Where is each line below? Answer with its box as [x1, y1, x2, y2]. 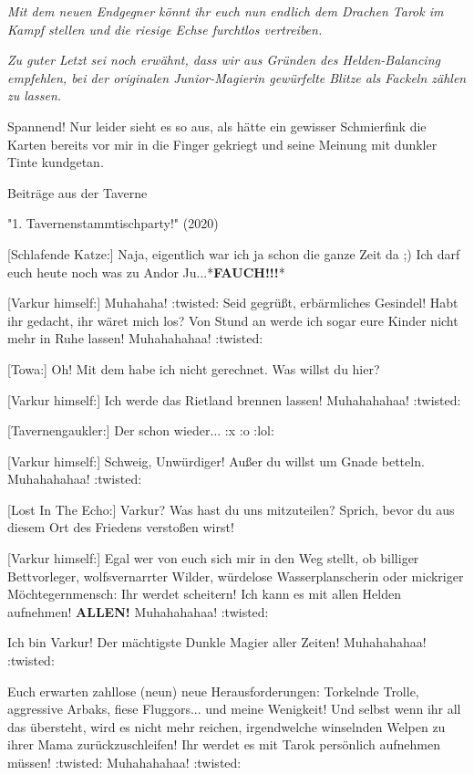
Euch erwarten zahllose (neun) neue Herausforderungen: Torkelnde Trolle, [7, 681, 419, 700]
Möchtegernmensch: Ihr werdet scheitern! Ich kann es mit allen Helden [7, 584, 402, 603]
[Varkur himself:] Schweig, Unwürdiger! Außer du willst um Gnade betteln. [7, 451, 425, 470]
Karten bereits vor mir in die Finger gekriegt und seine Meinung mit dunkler [7, 134, 438, 153]
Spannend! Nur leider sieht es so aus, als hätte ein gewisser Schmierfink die [7, 116, 427, 135]
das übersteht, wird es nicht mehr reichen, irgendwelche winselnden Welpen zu [7, 717, 446, 736]
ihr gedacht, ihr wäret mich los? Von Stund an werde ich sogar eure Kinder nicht [7, 310, 459, 330]
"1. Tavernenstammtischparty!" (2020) [7, 214, 219, 233]
